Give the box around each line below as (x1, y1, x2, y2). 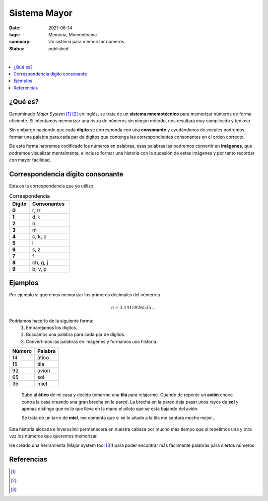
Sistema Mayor (9, 7, 73, 18)
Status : (9, 45, 25, 52)
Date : (9, 25, 21, 31)
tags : (9, 31, 20, 37)
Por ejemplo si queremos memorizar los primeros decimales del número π (9, 292, 161, 298)
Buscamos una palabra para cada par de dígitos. (26, 332, 126, 337)
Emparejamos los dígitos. (26, 325, 77, 331)
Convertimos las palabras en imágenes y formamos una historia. (26, 338, 158, 344)
